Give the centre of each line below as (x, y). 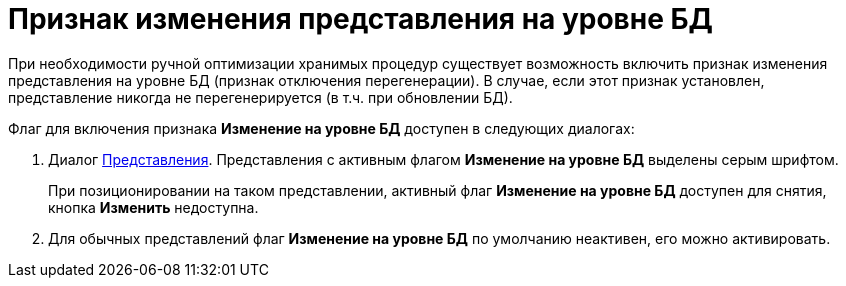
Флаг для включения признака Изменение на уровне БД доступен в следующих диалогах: (321, 128)
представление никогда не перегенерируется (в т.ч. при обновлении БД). (260, 97)
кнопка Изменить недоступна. (153, 207)
